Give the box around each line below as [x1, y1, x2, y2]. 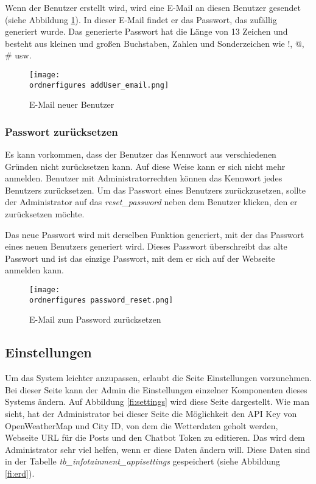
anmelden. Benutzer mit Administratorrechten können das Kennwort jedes [5, 172, 283, 184]
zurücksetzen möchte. [5, 208, 85, 220]
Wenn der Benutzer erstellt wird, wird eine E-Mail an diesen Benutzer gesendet [5, 1, 301, 13]
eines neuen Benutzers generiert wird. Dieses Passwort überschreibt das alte [5, 240, 287, 253]
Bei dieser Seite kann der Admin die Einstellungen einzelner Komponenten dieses [5, 383, 307, 396]
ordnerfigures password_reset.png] [29, 295, 174, 304]
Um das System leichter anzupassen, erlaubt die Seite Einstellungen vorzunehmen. [5, 371, 312, 384]
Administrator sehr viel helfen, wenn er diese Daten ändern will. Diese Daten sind [5, 443, 311, 455]
